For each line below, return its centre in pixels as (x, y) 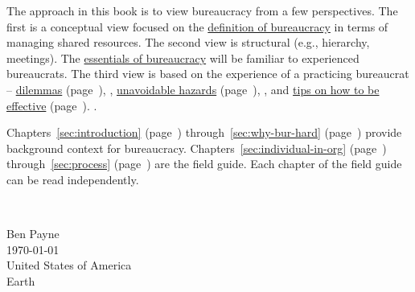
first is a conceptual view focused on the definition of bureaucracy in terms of (197, 26)
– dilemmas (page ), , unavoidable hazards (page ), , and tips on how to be (193, 89)
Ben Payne (33, 234)
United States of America (69, 265)
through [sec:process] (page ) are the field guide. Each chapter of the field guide (204, 164)
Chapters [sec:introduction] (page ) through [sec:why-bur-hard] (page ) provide (204, 132)
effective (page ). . (52, 105)
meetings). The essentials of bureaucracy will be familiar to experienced (183, 58)
